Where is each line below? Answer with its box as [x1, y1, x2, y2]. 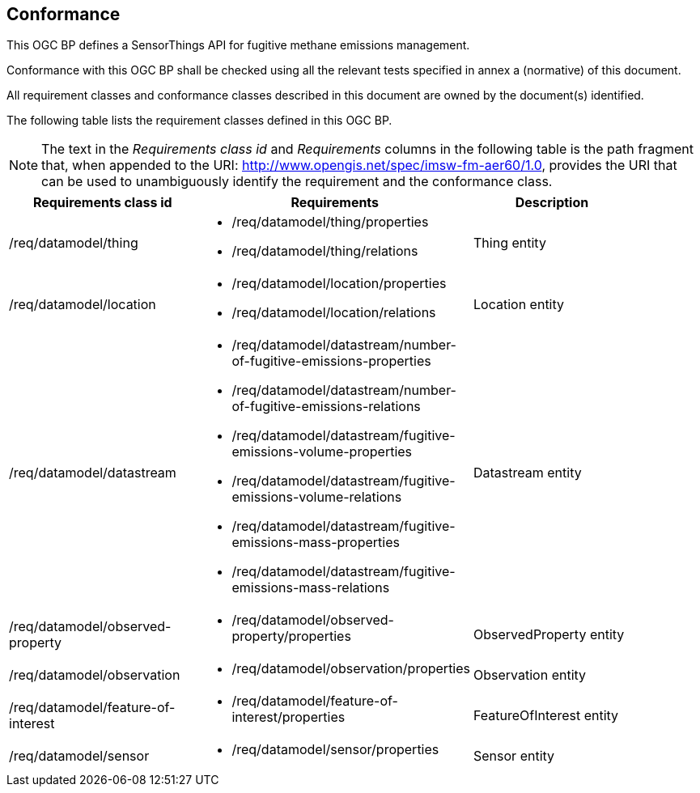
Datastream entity [473, 464, 582, 481]
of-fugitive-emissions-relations [231, 398, 421, 415]
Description [515, 194, 589, 211]
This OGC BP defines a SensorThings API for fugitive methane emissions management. [6, 38, 470, 53]
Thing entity [473, 235, 546, 252]
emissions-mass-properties [231, 534, 400, 551]
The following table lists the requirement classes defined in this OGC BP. [6, 113, 392, 128]
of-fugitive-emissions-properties [231, 353, 431, 370]
